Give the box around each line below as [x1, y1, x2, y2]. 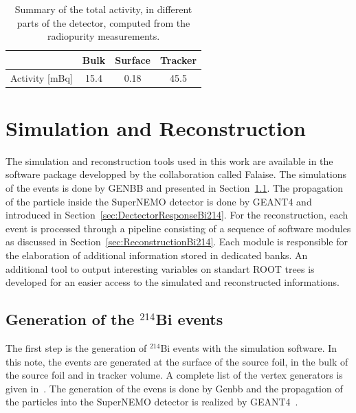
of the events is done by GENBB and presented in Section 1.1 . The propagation [5, 181, 344, 195]
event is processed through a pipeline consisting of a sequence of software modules [5, 221, 351, 235]
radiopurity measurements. [47, 29, 160, 43]
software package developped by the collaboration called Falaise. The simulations [5, 167, 347, 181]
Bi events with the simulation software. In [160, 340, 337, 355]
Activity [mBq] [10, 70, 73, 85]
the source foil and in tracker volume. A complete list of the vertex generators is [5, 368, 343, 382]
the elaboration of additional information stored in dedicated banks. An [5, 248, 308, 262]
